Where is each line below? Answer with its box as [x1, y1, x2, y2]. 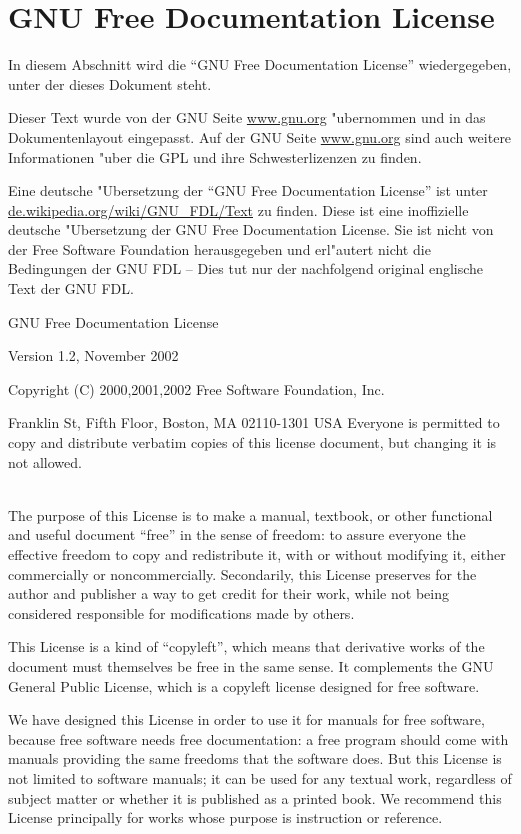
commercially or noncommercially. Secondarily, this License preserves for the [8, 563, 477, 584]
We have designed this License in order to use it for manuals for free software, [8, 709, 485, 730]
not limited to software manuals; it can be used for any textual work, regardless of [8, 767, 512, 788]
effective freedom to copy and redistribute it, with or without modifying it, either [8, 544, 506, 564]
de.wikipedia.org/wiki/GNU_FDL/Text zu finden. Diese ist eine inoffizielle [8, 199, 469, 220]
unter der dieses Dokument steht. [8, 73, 212, 94]
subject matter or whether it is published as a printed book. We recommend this [8, 787, 502, 808]
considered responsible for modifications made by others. [8, 602, 355, 623]
